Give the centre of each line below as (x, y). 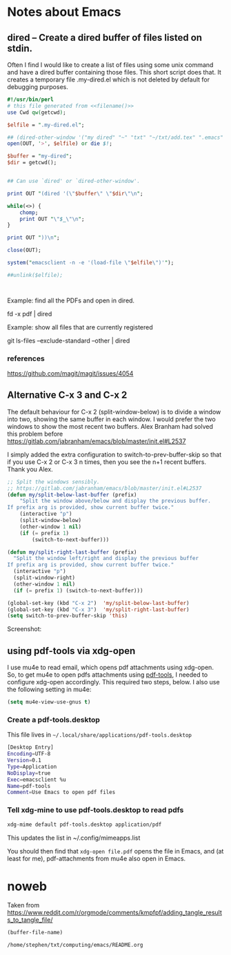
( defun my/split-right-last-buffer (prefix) (72, 552)
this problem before (35, 434)
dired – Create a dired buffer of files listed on (104, 38)
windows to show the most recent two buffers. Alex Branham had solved (110, 426)
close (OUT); (24, 250)
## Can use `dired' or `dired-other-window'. (73, 181)
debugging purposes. (38, 87)
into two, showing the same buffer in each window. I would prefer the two (111, 419)
